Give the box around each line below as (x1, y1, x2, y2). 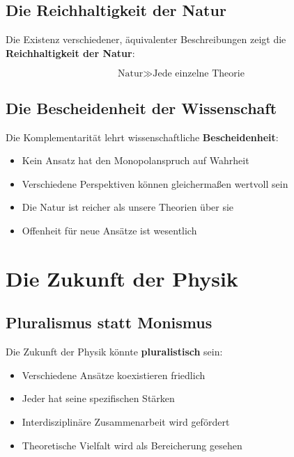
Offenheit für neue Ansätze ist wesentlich (22, 223, 197, 237)
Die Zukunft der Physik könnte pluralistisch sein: (6, 344, 223, 359)
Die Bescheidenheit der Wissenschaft (6, 97, 277, 118)
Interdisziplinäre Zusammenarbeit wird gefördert (22, 414, 230, 428)
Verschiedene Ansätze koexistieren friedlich (22, 367, 206, 382)
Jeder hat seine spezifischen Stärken (22, 391, 175, 406)
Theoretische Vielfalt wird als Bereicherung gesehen (22, 438, 242, 452)
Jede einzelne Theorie (153, 69, 245, 79)
